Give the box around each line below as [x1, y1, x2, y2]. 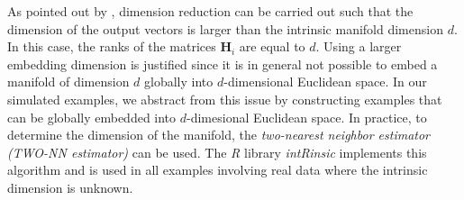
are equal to [239, 37, 305, 56]
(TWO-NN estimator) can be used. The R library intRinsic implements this [7, 142, 427, 161]
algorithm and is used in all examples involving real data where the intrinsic [7, 160, 428, 179]
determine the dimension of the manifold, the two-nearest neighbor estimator [7, 125, 430, 144]
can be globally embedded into [7, 107, 177, 126]
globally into [144, 72, 214, 91]
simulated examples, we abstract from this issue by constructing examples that [7, 89, 442, 108]
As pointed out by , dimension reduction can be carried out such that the [7, 2, 414, 20]
